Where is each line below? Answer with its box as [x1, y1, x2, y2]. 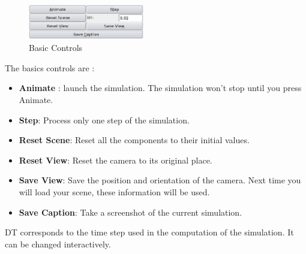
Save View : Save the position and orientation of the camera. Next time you [19, 174, 301, 186]
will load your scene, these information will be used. [19, 186, 210, 198]
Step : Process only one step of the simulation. [19, 113, 190, 126]
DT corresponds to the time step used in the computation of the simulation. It [5, 226, 294, 238]
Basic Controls [29, 41, 83, 54]
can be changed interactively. [5, 237, 111, 250]
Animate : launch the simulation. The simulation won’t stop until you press [19, 81, 302, 94]
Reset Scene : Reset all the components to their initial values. [19, 134, 250, 146]
